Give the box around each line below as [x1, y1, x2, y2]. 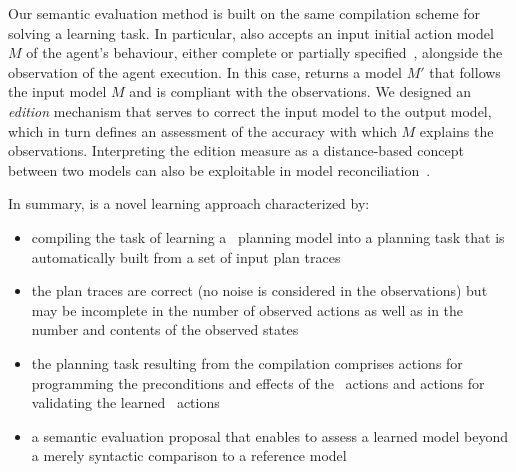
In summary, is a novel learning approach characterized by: [8, 193, 370, 214]
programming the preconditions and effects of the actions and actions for [31, 372, 485, 393]
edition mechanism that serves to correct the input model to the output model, [8, 100, 492, 121]
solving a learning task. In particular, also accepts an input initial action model [8, 22, 494, 43]
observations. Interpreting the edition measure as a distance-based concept [8, 140, 464, 161]
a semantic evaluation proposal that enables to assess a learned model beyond [31, 425, 508, 446]
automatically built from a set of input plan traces [31, 246, 341, 267]
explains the [419, 120, 494, 141]
